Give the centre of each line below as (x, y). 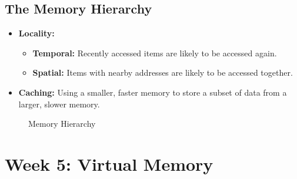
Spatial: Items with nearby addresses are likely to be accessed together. (163, 72)
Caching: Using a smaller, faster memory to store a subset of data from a (153, 92)
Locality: (36, 33)
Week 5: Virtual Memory (109, 163)
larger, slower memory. (59, 104)
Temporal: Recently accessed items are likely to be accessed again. (155, 53)
